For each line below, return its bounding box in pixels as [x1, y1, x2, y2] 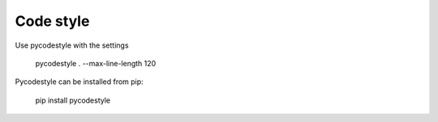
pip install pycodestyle [35, 95, 111, 105]
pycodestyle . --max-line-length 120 [35, 58, 157, 68]
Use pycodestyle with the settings [15, 40, 129, 50]
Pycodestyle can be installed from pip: [15, 77, 144, 86]
